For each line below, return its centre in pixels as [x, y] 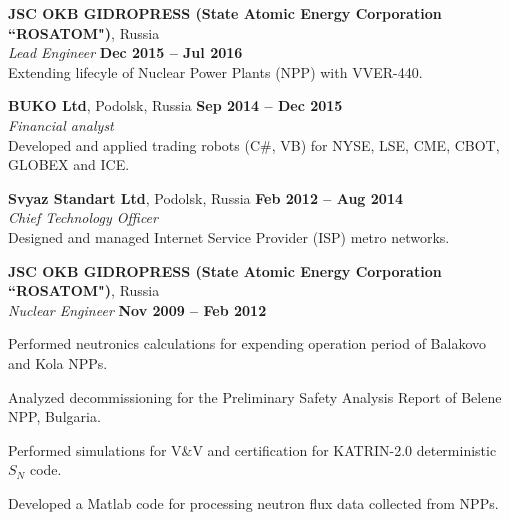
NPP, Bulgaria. [54, 416]
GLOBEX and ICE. [69, 164]
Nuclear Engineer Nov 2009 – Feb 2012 [137, 309]
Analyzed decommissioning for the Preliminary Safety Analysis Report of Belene [255, 396]
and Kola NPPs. [58, 362]
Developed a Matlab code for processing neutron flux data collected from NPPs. [253, 502]
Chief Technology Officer [83, 217]
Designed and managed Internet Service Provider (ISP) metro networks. [229, 236]
